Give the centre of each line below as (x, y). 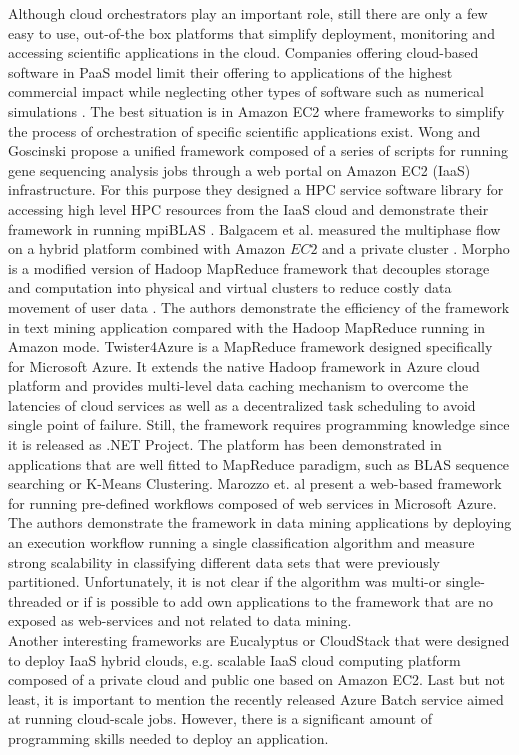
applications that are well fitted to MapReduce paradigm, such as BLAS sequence (259, 463)
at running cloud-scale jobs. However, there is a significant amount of (220, 718)
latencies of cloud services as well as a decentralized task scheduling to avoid (242, 404)
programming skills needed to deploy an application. (168, 737)
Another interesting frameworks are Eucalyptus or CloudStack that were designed (259, 640)
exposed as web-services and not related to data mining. (180, 620)
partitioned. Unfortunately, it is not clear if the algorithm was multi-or (225, 581)
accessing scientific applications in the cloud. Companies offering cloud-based (243, 52)
